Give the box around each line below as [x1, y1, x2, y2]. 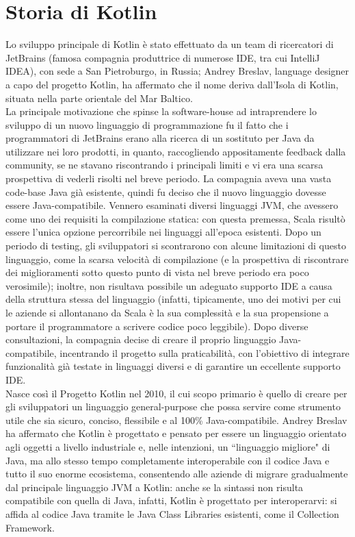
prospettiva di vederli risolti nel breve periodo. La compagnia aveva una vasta [5, 171, 332, 186]
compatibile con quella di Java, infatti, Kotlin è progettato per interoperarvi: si [5, 493, 337, 508]
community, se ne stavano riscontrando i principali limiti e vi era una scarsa [5, 158, 324, 172]
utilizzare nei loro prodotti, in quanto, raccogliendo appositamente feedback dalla [5, 144, 346, 158]
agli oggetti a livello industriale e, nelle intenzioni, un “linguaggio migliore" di [5, 439, 330, 453]
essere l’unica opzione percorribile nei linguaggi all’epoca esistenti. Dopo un [5, 225, 321, 239]
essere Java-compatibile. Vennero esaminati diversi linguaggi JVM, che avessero [5, 198, 339, 212]
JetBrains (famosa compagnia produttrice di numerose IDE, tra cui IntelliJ [5, 50, 320, 64]
